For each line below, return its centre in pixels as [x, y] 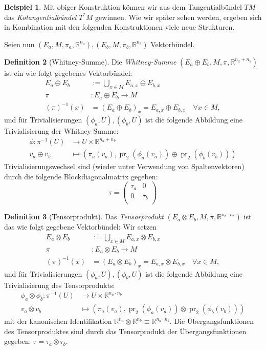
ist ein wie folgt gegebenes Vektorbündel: [68, 73]
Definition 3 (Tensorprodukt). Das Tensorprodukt [84, 217]
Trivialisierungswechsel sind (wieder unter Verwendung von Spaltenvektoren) [124, 166]
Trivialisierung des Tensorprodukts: [60, 285]
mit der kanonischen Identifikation [58, 321]
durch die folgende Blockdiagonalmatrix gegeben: [81, 176]
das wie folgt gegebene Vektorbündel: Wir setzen [81, 227]
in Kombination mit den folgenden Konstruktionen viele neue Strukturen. [119, 27]
